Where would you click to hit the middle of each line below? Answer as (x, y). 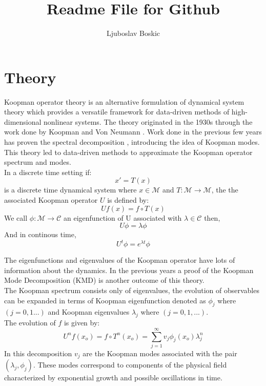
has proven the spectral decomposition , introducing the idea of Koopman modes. (132, 142)
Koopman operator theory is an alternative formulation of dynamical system (124, 101)
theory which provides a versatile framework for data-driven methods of (117, 112)
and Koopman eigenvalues (89, 312)
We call (16, 217)
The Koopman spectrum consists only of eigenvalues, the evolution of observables (132, 290)
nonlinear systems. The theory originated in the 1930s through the (148, 121)
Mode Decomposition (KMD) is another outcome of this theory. (104, 280)
